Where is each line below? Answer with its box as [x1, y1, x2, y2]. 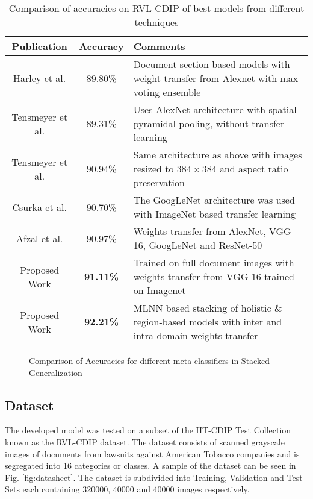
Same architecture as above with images [133, 148, 302, 162]
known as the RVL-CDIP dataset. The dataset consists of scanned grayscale [5, 435, 285, 448]
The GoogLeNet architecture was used [133, 193, 295, 207]
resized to [133, 162, 174, 175]
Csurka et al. [12, 199, 67, 214]
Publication [11, 39, 67, 53]
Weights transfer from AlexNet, [133, 224, 266, 238]
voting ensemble [133, 85, 201, 99]
